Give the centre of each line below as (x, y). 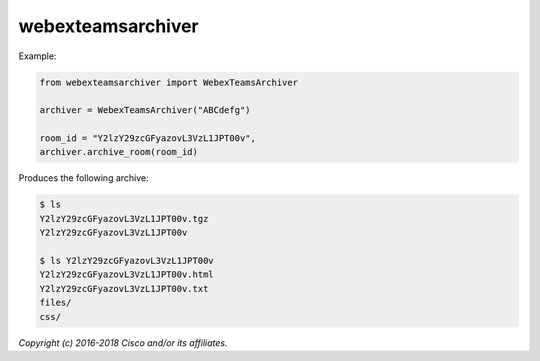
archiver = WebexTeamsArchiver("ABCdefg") (145, 110)
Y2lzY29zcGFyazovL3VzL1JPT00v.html (126, 274)
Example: (37, 56)
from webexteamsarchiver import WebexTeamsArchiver (169, 82)
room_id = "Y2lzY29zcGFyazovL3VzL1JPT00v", (148, 138)
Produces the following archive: (83, 178)
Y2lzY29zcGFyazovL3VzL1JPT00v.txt (124, 288)
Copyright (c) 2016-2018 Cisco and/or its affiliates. (123, 342)
